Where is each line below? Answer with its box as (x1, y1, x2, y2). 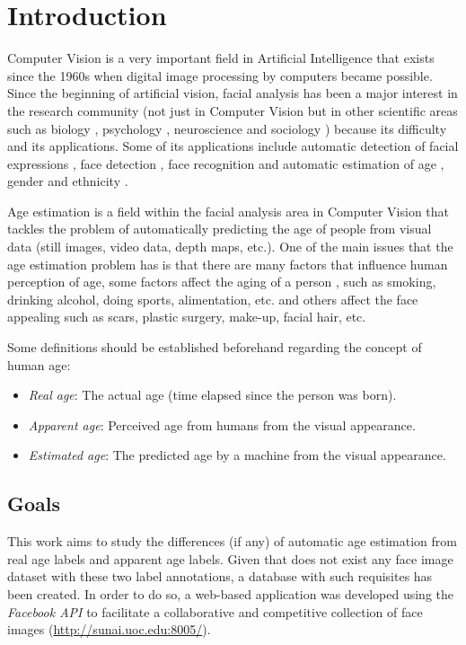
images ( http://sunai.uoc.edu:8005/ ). (7, 620, 211, 639)
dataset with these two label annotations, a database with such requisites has (7, 567, 433, 586)
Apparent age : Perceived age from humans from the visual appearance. (28, 415, 416, 434)
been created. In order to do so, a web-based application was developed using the (7, 584, 454, 603)
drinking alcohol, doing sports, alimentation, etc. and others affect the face (7, 289, 418, 308)
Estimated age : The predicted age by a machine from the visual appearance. (28, 446, 446, 464)
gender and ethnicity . (7, 172, 128, 190)
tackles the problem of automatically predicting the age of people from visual (7, 219, 432, 238)
